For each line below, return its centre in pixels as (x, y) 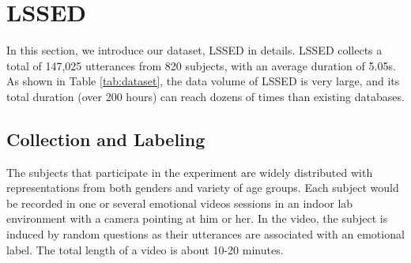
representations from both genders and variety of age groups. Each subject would (203, 188)
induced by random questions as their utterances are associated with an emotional (205, 234)
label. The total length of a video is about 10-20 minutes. (145, 249)
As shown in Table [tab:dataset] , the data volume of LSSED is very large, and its (203, 81)
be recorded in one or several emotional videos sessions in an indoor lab (180, 203)
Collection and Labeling (106, 139)
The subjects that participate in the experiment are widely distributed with (190, 172)
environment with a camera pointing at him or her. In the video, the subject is (197, 218)
